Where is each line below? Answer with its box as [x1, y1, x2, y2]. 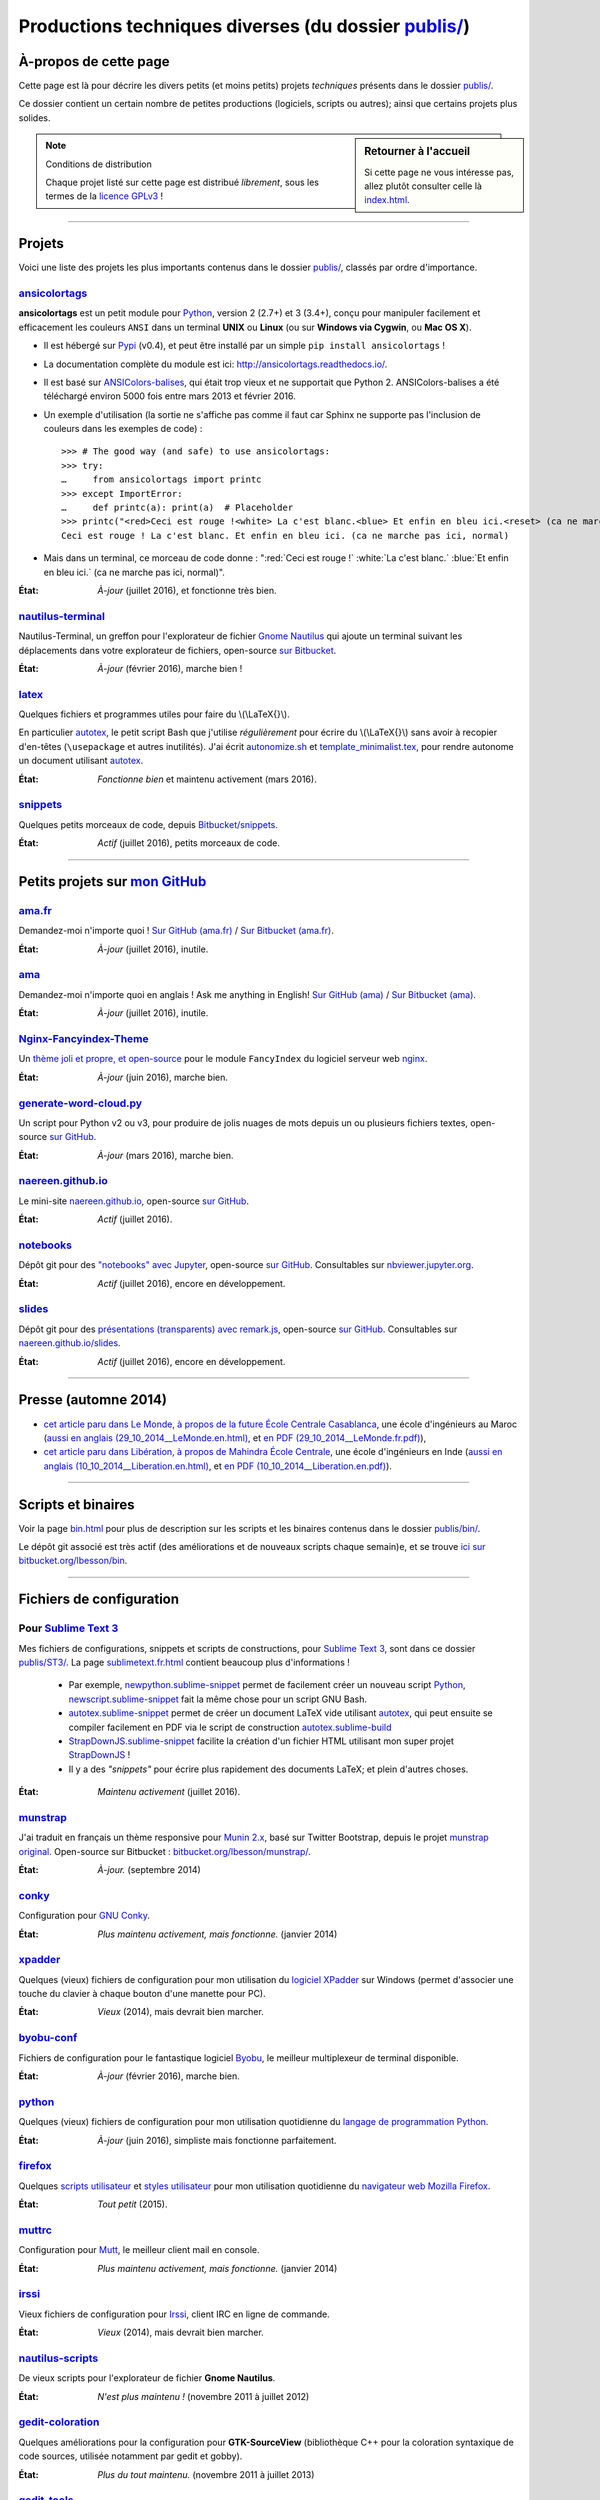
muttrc [18, 2223, 52, 2237]
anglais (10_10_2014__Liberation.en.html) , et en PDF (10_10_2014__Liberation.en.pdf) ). [43, 1460, 392, 1472]
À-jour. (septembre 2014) [97, 1864, 202, 1875]
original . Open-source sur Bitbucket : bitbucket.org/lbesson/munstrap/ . [18, 1845, 312, 1857]
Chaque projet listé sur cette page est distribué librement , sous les [45, 176, 320, 189]
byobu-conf [18, 2031, 78, 2045]
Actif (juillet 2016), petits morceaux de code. [97, 837, 280, 849]
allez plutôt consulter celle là [364, 180, 482, 192]
